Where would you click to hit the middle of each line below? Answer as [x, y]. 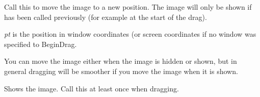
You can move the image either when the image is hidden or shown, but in [121, 61]
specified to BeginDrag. [41, 44]
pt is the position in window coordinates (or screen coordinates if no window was [130, 34]
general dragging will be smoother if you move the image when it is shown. [121, 71]
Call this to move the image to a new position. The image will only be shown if [128, 7]
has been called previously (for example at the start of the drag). [106, 17]
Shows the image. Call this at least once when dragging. [92, 88]
